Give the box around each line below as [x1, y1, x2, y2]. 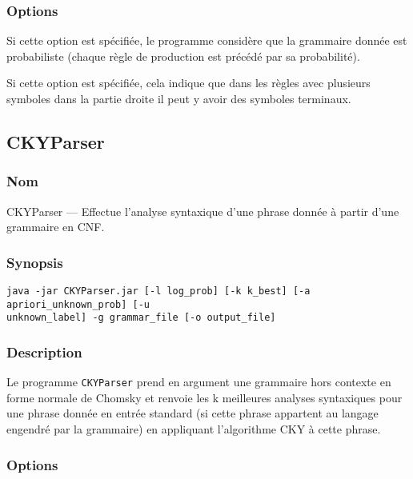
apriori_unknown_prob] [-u [6, 298, 150, 310]
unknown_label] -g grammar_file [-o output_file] [6, 312, 276, 324]
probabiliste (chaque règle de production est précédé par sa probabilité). [6, 47, 360, 64]
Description [6, 341, 82, 361]
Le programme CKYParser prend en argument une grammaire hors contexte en [6, 373, 391, 390]
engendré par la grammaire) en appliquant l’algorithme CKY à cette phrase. [6, 421, 381, 437]
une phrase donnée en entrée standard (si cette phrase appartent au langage [6, 405, 379, 421]
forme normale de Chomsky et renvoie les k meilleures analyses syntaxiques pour [6, 389, 403, 405]
